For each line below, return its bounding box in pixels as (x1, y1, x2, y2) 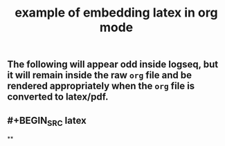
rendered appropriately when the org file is (7, 80, 195, 92)
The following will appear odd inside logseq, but (7, 59, 219, 71)
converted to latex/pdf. (7, 91, 109, 103)
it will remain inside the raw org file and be (7, 69, 192, 81)
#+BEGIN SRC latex (7, 114, 87, 128)
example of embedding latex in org (15, 5, 218, 21)
